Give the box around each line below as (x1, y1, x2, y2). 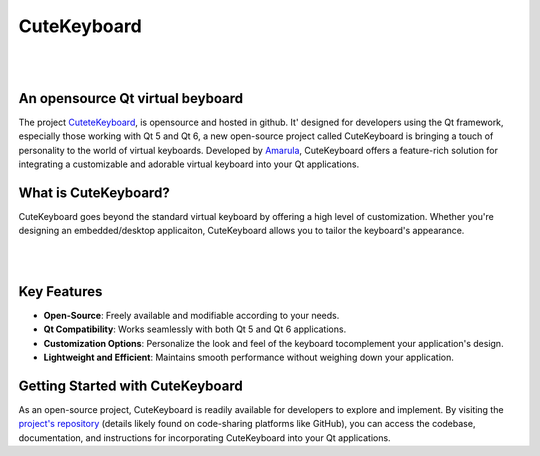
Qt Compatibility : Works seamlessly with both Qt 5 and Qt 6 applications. (43, 323, 347, 335)
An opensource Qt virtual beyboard (18, 90, 244, 107)
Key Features (18, 283, 103, 300)
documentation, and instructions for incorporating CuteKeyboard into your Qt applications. (18, 431, 391, 444)
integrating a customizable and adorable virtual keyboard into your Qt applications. (18, 158, 360, 170)
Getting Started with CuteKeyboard (18, 377, 244, 394)
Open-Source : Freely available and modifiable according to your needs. (43, 310, 340, 321)
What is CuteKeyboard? (18, 184, 170, 201)
